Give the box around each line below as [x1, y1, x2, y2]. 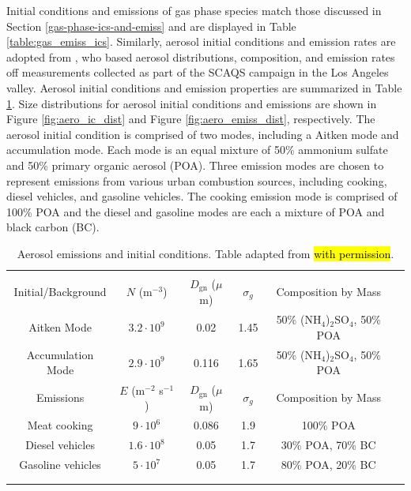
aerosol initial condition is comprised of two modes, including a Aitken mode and [6, 126, 399, 142]
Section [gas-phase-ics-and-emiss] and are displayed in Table [6, 17, 296, 34]
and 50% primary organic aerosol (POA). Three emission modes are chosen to [6, 156, 384, 173]
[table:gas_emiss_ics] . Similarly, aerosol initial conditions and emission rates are [6, 33, 396, 50]
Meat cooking [27, 417, 93, 433]
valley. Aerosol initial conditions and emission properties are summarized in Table [6, 79, 402, 96]
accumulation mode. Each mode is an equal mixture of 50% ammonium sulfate [6, 141, 388, 158]
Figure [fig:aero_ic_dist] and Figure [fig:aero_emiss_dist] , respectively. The [6, 111, 375, 127]
